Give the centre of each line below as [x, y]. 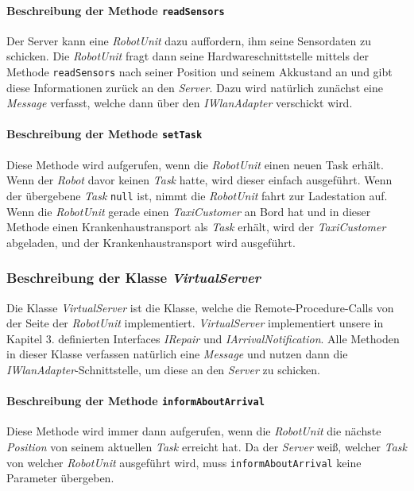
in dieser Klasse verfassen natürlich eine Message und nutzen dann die [177, 354]
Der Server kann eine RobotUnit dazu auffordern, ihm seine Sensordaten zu [189, 40]
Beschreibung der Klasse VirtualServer [133, 278]
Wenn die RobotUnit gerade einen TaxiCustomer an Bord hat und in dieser [189, 211]
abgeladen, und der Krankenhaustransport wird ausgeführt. [151, 242]
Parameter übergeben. [60, 478]
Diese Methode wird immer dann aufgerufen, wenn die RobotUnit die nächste [194, 431]
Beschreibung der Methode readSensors [116, 10]
